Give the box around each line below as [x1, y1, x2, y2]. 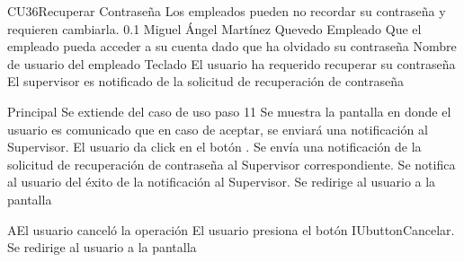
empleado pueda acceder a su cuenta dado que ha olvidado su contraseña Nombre [7, 37, 457, 56]
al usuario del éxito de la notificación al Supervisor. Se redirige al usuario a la [7, 172, 436, 191]
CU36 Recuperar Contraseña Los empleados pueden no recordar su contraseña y [7, 2, 446, 20]
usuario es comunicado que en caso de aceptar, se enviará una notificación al [7, 119, 428, 138]
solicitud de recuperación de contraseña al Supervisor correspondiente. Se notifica [7, 154, 456, 173]
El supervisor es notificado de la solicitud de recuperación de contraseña [7, 72, 404, 91]
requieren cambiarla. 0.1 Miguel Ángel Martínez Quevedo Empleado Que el [7, 19, 422, 38]
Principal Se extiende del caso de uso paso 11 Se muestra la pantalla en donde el [7, 101, 451, 120]
